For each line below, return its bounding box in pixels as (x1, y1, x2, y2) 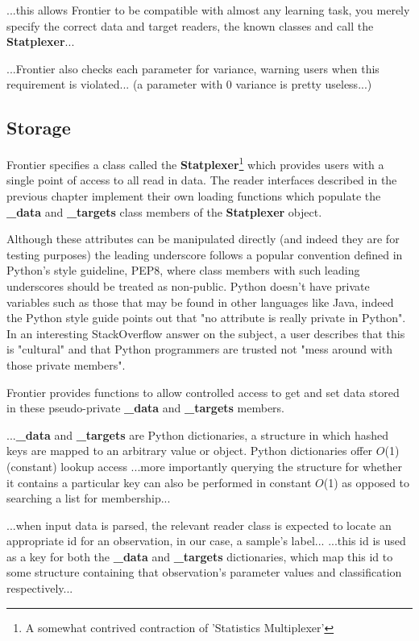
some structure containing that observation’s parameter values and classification (6, 564, 402, 581)
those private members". (6, 356, 126, 373)
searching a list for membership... (6, 490, 171, 507)
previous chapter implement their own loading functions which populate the (6, 188, 381, 205)
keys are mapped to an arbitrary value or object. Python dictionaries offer (6, 442, 373, 459)
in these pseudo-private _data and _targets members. (6, 399, 285, 416)
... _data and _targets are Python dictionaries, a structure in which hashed (6, 426, 389, 443)
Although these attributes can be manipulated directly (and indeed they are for (6, 230, 400, 247)
